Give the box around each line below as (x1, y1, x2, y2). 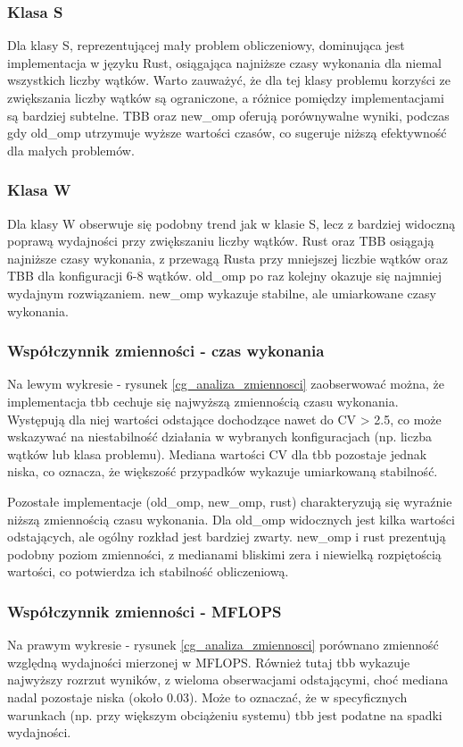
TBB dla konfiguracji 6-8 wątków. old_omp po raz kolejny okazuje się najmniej (7, 266, 442, 285)
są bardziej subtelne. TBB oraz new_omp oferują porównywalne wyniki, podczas (7, 105, 450, 124)
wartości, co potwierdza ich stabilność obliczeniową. (7, 562, 289, 581)
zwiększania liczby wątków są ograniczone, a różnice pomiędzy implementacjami (7, 88, 444, 106)
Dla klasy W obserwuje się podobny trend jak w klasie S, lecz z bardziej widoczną (7, 214, 456, 232)
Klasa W (7, 179, 71, 201)
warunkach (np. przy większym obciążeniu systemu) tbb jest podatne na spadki (7, 705, 442, 724)
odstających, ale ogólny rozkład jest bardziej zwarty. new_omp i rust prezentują (7, 527, 446, 546)
